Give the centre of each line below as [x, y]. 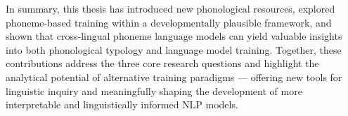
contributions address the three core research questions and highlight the [162, 63]
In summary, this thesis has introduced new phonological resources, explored [170, 8]
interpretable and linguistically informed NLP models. [122, 104]
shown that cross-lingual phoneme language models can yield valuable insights [174, 36]
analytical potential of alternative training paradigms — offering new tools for [174, 77]
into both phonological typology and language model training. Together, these [174, 49]
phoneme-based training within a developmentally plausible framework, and [169, 22]
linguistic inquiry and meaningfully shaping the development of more [154, 90]
